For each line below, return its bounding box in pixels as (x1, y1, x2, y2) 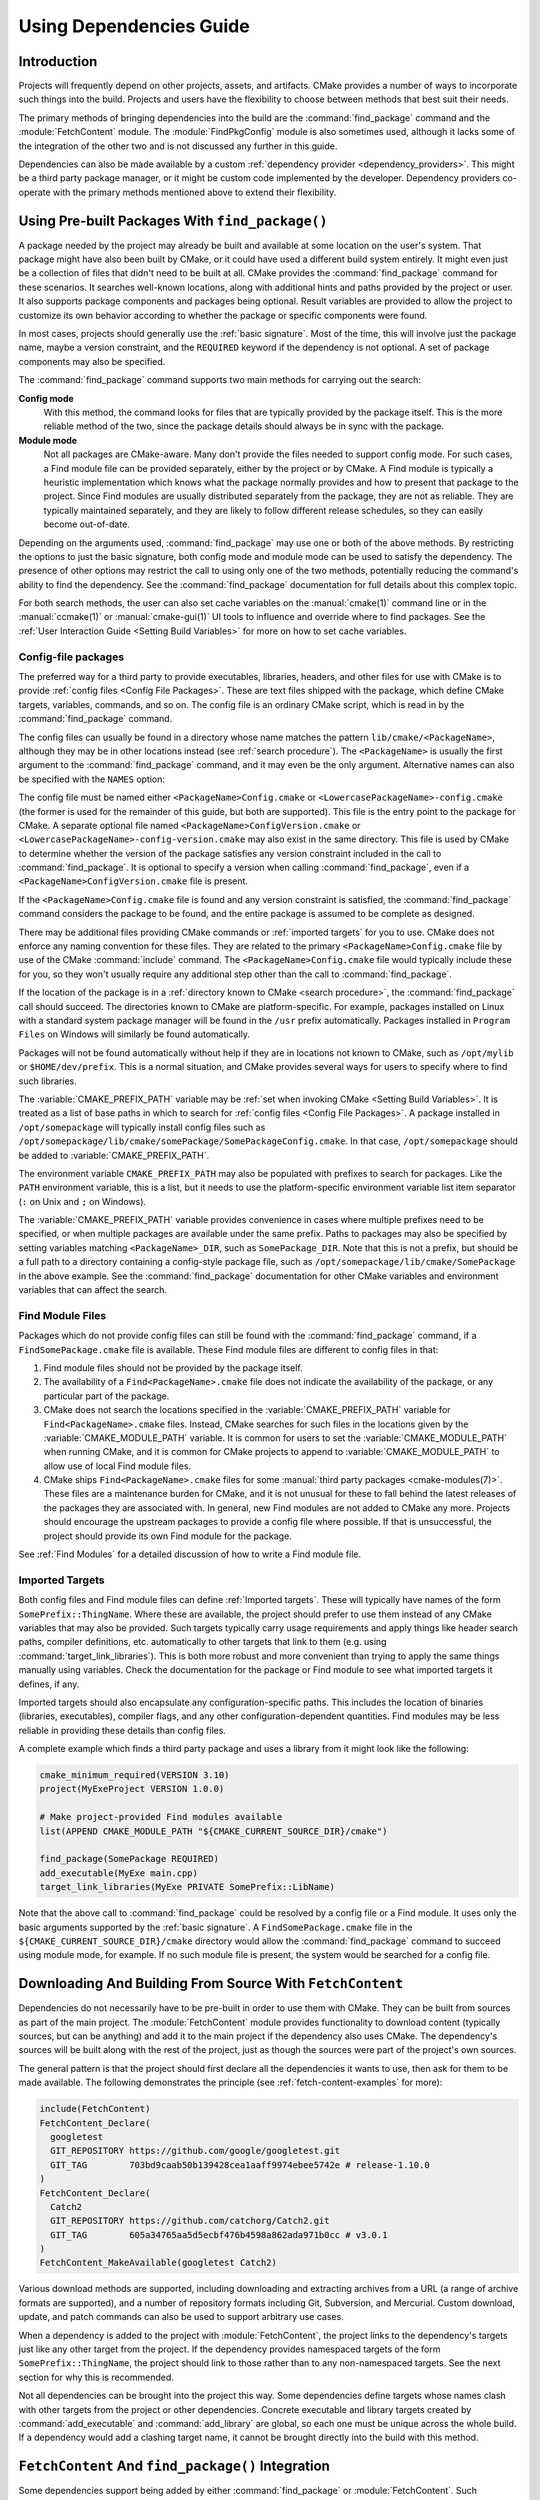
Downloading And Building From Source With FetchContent (18, 1975, 404, 1992)
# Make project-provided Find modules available (39, 1811, 283, 1823)
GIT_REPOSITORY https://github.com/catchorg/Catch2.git (50, 2215, 330, 2227)
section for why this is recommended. (18, 2371, 175, 2383)
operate (18, 186, 51, 198)
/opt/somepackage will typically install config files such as (18, 1121, 266, 1133)
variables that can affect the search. (18, 1284, 168, 1296)
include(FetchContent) (39, 2103, 151, 2115)
